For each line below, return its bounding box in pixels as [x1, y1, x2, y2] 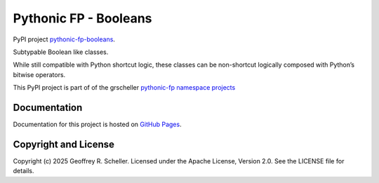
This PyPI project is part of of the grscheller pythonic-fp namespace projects [13, 83, 236, 92]
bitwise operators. [13, 70, 66, 79]
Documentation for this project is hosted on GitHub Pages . [13, 120, 182, 129]
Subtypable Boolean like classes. [13, 48, 109, 56]
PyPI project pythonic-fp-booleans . [13, 35, 116, 43]
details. [13, 167, 34, 175]
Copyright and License [13, 138, 115, 150]
